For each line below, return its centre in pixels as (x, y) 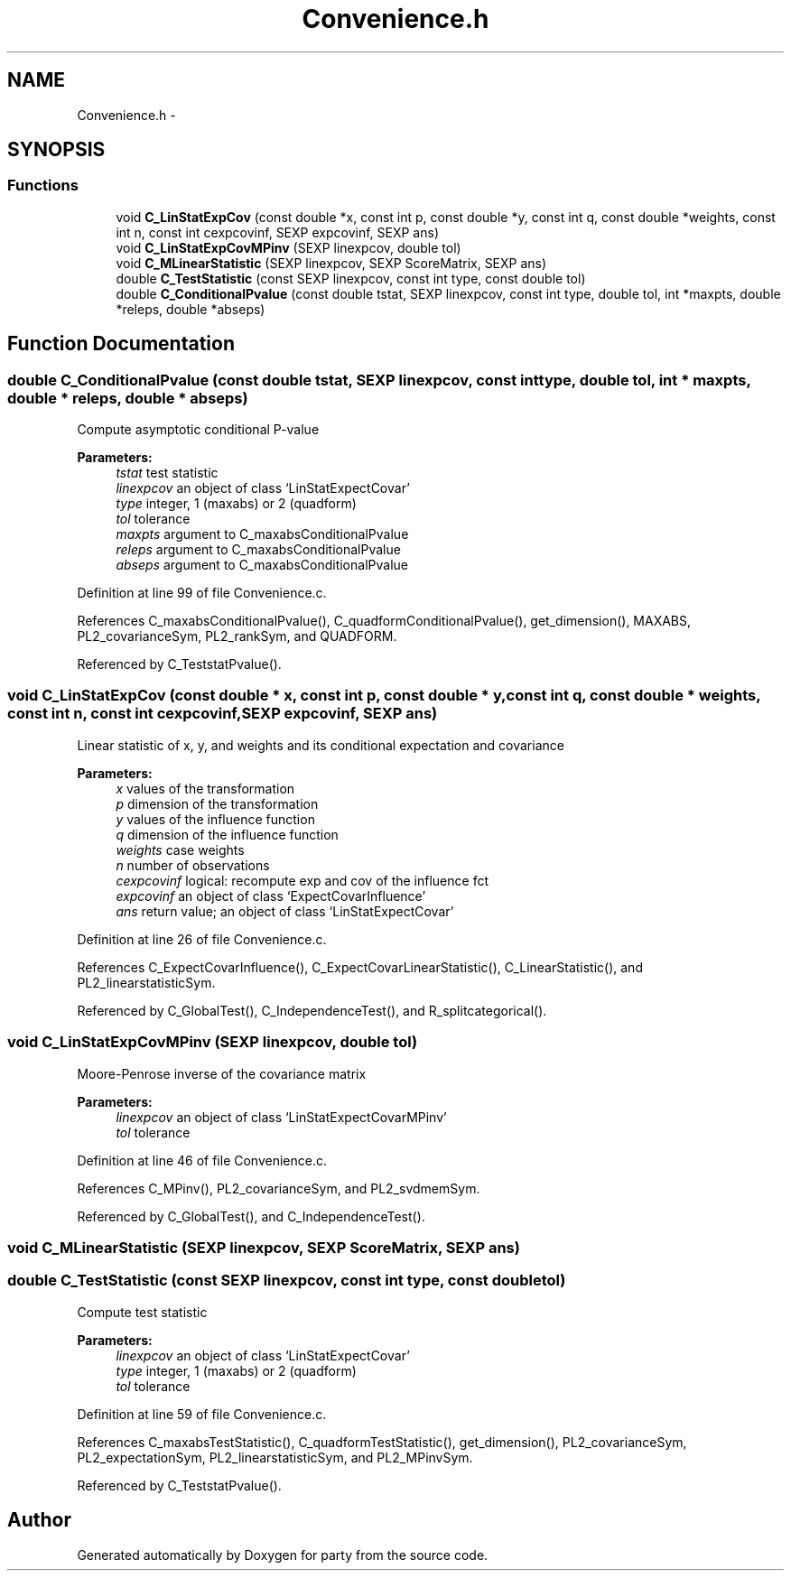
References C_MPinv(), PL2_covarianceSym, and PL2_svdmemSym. (279, 1188)
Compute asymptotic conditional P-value (198, 430)
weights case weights (180, 849)
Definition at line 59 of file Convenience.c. (202, 1414)
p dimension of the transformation (217, 803)
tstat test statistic (167, 473)
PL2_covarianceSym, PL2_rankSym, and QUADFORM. (237, 636)
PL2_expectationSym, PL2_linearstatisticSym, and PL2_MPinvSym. (275, 1457)
